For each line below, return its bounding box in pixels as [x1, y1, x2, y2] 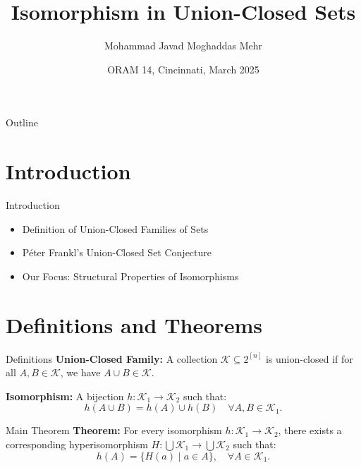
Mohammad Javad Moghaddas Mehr [104, 38, 262, 53]
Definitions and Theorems [6, 310, 262, 339]
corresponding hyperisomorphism [6, 436, 148, 451]
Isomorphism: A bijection [6, 388, 124, 403]
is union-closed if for [265, 351, 353, 366]
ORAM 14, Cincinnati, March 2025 [107, 61, 259, 76]
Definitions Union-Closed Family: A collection [6, 351, 218, 366]
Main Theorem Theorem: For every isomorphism [6, 423, 222, 438]
